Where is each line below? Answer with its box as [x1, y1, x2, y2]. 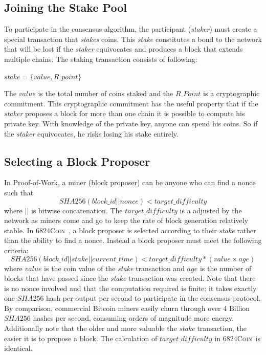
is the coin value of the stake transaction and [44, 262, 185, 273]
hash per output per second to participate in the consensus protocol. [46, 293, 261, 303]
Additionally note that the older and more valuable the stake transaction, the [4, 323, 247, 334]
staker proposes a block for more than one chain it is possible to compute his [4, 108, 245, 119]
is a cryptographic [203, 88, 260, 99]
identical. [4, 343, 33, 353]
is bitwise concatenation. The [31, 205, 123, 215]
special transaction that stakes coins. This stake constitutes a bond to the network [4, 33, 262, 44]
